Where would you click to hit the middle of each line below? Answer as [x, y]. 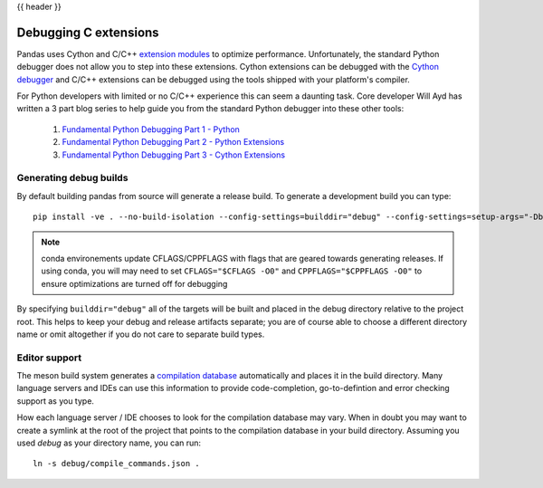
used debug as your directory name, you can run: [109, 443]
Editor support [49, 358]
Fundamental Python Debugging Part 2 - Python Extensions [173, 142]
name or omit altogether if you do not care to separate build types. [141, 334]
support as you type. [56, 401]
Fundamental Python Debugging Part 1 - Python [151, 129]
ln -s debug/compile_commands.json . [117, 464]
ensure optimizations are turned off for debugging [134, 283]
